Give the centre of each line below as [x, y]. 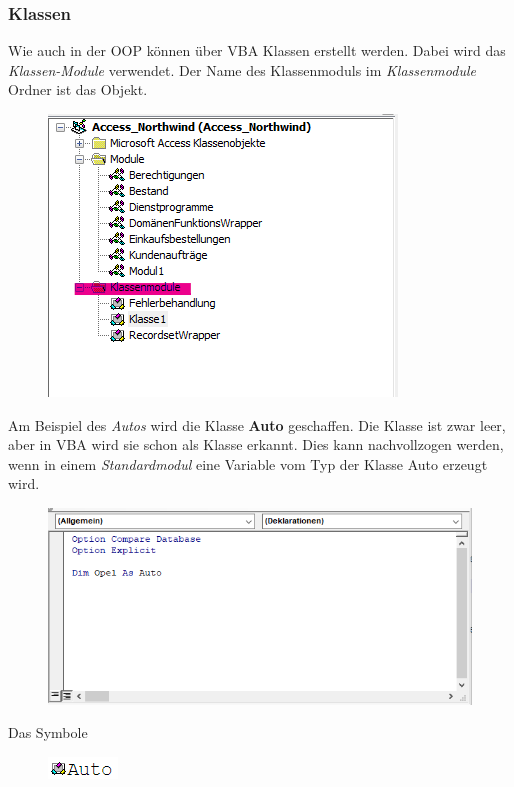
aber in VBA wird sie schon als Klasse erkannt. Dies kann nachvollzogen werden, [256, 444]
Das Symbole [48, 732]
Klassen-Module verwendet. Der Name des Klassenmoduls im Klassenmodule [242, 69]
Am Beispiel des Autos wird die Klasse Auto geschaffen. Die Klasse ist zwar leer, [257, 424]
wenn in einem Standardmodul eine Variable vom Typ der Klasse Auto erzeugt [248, 463]
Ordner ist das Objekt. [78, 89]
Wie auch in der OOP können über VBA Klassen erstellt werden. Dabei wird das [257, 50]
